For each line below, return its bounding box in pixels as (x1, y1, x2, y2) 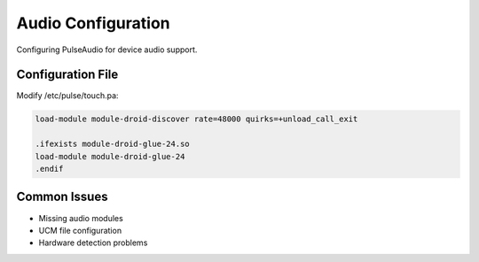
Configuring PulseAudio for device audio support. (16, 44, 198, 55)
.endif (35, 164, 64, 173)
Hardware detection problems (38, 237, 148, 248)
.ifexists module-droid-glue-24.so (35, 139, 190, 150)
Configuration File (16, 67, 119, 82)
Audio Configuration (16, 13, 170, 33)
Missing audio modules (38, 212, 123, 223)
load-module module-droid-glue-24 (35, 151, 185, 161)
